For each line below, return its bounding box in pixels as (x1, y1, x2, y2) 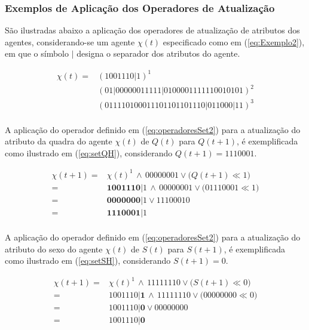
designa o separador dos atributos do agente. (77, 47, 240, 60)
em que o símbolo (5, 47, 69, 60)
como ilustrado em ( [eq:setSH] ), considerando (5, 254, 171, 267)
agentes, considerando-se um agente (5, 35, 135, 48)
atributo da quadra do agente (5, 135, 112, 147)
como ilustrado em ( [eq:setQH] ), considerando (5, 146, 173, 159)
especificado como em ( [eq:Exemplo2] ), (163, 35, 305, 48)
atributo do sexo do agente (5, 242, 103, 255)
